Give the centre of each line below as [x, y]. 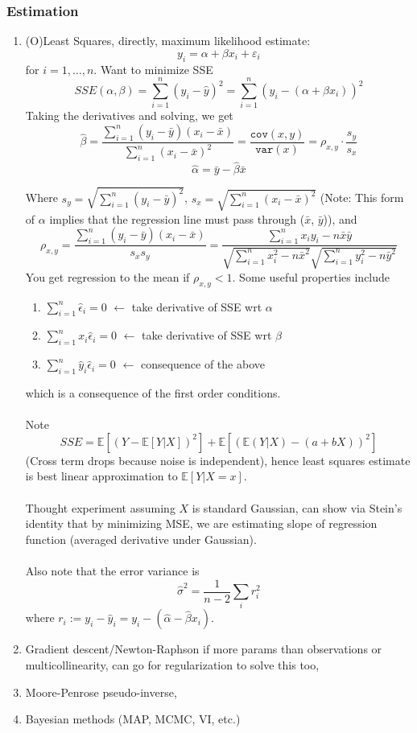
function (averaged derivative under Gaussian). [141, 539]
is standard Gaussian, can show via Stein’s [297, 507]
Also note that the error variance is [112, 570]
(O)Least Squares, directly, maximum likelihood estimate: [168, 41]
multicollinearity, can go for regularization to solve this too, [172, 664]
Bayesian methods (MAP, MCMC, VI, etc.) [133, 719]
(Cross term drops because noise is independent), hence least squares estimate [218, 460]
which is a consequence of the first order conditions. [153, 393]
